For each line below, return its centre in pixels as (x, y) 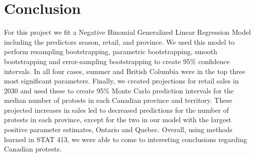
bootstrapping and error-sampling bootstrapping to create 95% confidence (117, 61)
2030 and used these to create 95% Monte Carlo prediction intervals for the (119, 90)
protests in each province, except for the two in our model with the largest (118, 119)
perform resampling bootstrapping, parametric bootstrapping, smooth (111, 51)
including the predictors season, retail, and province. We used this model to (119, 41)
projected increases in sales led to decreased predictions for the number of (117, 110)
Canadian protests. (33, 149)
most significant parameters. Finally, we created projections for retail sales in (122, 81)
